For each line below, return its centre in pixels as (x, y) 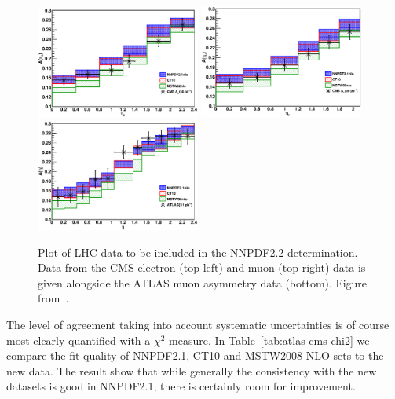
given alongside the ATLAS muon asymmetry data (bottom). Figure (203, 282)
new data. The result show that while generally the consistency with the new (192, 370)
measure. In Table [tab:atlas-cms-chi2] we (269, 340)
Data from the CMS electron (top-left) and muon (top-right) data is (202, 267)
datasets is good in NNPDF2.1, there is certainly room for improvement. (181, 386)
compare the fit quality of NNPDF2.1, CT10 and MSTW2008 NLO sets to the (195, 355)
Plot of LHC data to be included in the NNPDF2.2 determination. (198, 252)
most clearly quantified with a (79, 340)
